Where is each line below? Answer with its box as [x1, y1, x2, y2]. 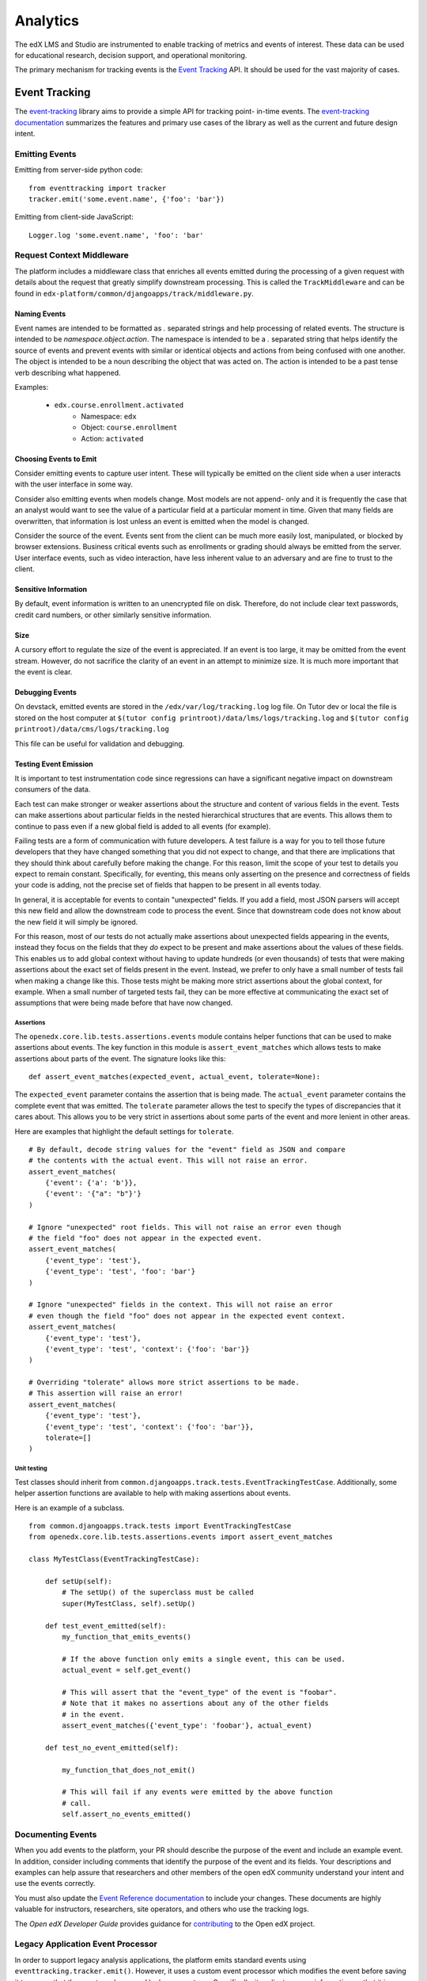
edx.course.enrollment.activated [54, 401, 184, 410]
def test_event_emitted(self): [44, 1621, 167, 1630]
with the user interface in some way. [14, 479, 134, 489]
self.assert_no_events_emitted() [62, 1810, 191, 1819]
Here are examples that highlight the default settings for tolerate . [14, 1126, 234, 1136]
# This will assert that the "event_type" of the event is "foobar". [62, 1688, 338, 1697]
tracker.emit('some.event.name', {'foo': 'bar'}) [28, 194, 225, 204]
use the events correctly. [14, 1879, 96, 1888]
